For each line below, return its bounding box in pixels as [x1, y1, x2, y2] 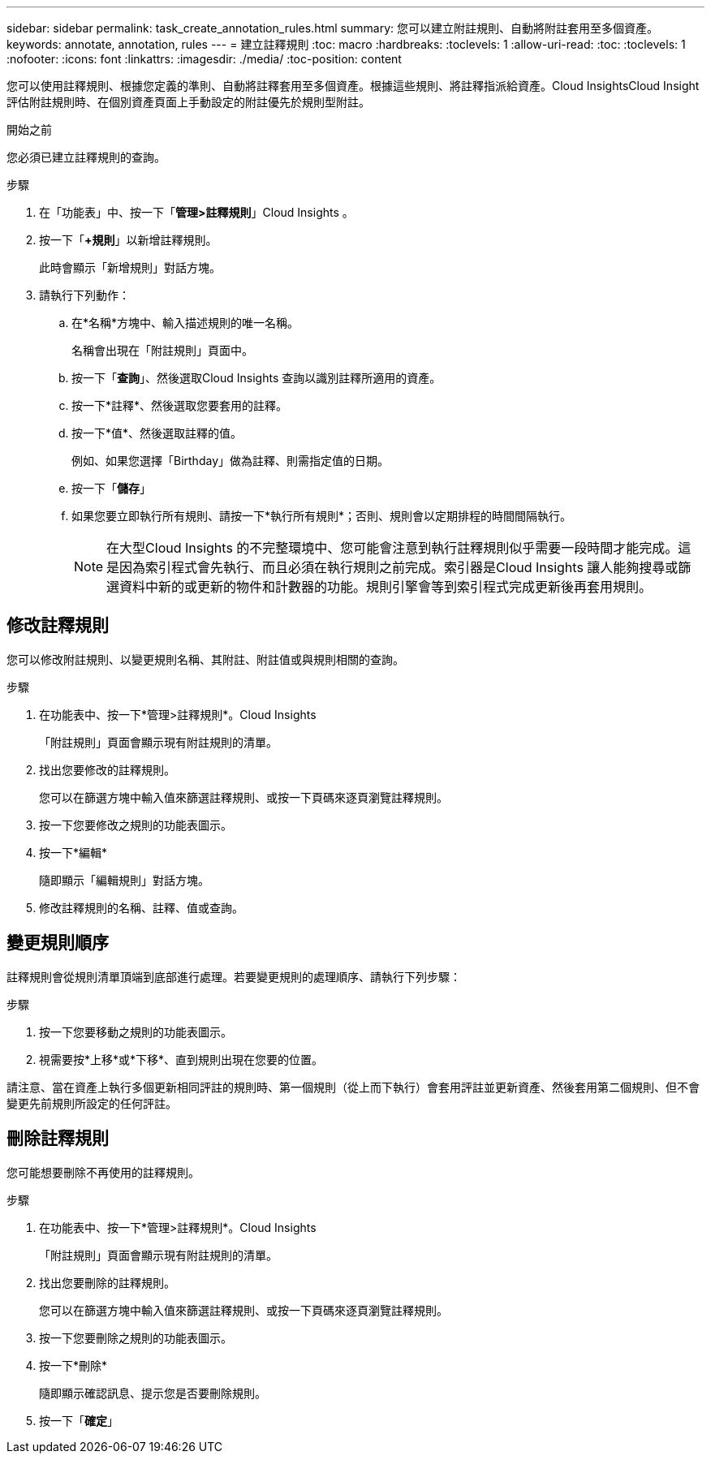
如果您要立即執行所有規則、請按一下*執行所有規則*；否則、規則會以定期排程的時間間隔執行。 [71, 509, 572, 523]
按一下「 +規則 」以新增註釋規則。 [39, 233, 218, 247]
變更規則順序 [6, 932, 109, 954]
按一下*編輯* [39, 845, 108, 859]
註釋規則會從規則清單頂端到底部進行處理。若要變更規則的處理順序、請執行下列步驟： [6, 969, 461, 984]
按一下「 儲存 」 [71, 481, 151, 495]
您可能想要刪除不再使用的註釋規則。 [6, 1165, 200, 1179]
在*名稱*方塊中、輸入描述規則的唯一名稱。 [71, 316, 299, 329]
